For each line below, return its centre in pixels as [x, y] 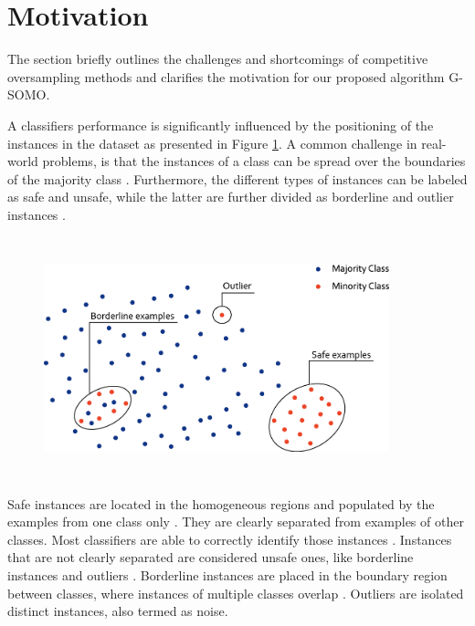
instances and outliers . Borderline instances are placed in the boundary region [227, 575]
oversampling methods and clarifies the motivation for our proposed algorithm [226, 76]
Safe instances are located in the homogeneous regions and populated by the [221, 503]
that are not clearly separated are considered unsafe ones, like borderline [211, 557]
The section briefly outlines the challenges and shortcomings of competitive [218, 59]
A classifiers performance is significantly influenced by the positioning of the [221, 125]
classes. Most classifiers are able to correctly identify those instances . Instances [230, 539]
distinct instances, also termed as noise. [118, 611]
